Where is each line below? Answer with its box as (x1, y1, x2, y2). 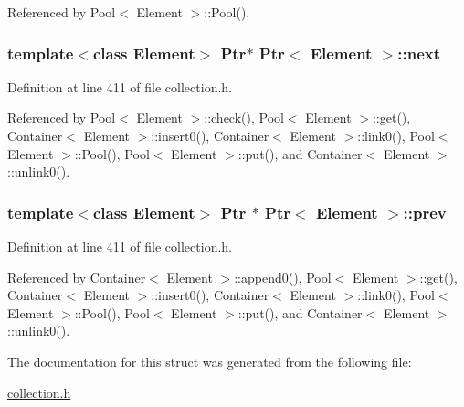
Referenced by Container (7, 267, 146, 286)
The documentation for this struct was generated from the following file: (7, 351, 412, 370)
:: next (397, 41, 441, 64)
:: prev (403, 200, 447, 223)
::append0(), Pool (234, 267, 332, 286)
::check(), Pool (204, 108, 284, 127)
